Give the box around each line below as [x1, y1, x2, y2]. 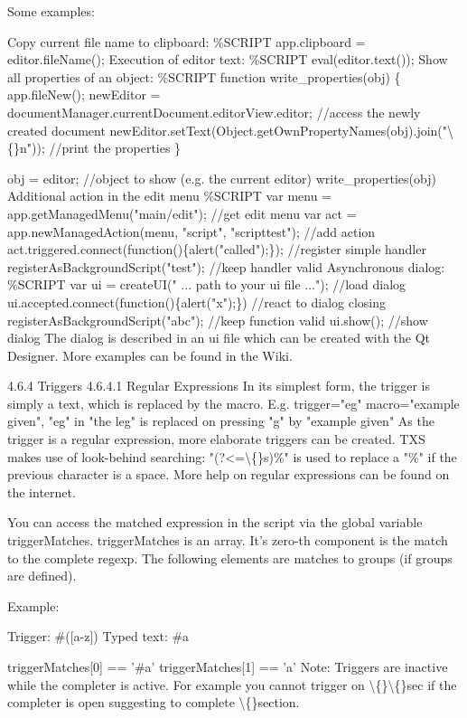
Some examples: [7, 2, 95, 20]
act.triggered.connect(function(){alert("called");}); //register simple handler [7, 240, 426, 259]
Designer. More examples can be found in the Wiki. [7, 345, 293, 364]
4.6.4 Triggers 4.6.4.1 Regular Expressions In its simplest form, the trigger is [7, 376, 430, 395]
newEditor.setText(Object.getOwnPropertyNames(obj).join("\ [109, 120, 454, 139]
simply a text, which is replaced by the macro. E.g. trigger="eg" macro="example [7, 393, 460, 412]
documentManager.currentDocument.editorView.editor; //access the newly [7, 102, 421, 121]
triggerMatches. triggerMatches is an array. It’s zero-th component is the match [7, 531, 448, 550]
